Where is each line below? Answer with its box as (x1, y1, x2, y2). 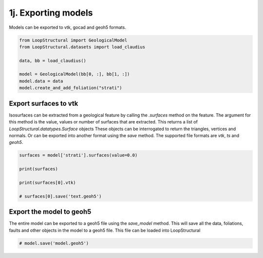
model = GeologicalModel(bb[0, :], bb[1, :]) (19, 71, 130, 77)
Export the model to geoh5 (9, 208, 92, 216)
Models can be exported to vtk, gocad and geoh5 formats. (9, 24, 126, 30)
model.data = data (19, 78, 63, 84)
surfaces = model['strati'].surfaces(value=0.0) (19, 153, 138, 158)
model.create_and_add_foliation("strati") (19, 85, 122, 91)
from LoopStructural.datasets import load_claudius (19, 44, 146, 50)
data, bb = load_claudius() (19, 58, 86, 63)
